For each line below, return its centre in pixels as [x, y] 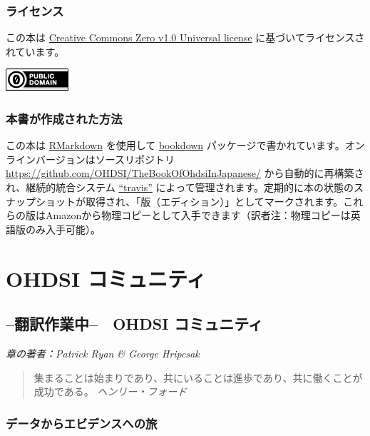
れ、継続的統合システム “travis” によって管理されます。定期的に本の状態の [180, 187]
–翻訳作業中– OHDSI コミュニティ [135, 324]
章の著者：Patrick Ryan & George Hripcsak [103, 353]
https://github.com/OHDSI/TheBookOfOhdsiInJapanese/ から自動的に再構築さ [185, 173]
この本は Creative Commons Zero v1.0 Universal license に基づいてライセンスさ [185, 37]
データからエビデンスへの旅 [82, 423]
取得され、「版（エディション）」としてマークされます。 [214, 201]
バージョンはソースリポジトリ [105, 159]
